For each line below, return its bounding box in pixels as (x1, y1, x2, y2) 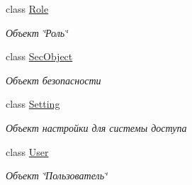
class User (6, 144, 49, 159)
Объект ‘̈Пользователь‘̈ (6, 168, 108, 183)
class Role (6, 1, 49, 16)
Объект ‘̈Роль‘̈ (6, 25, 68, 40)
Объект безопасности (6, 72, 101, 87)
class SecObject (6, 49, 73, 64)
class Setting (6, 96, 60, 111)
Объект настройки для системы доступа (6, 120, 187, 135)
